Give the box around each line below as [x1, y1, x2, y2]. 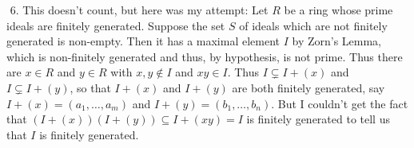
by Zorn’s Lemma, [292, 33, 382, 49]
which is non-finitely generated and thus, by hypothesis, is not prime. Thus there [6, 48, 403, 64]
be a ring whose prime [284, 2, 393, 18]
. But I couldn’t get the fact [271, 95, 408, 111]
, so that [70, 79, 111, 95]
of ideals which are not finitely [239, 17, 388, 33]
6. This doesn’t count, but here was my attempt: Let [10, 2, 269, 18]
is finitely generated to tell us [246, 111, 390, 127]
